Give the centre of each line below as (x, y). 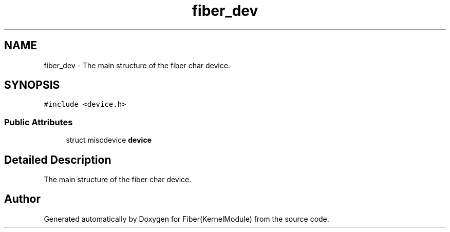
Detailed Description (58, 160)
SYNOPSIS (32, 85)
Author (22, 199)
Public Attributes (39, 122)
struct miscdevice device (109, 140)
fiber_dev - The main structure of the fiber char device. (137, 65)
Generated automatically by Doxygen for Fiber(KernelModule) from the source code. (186, 219)
